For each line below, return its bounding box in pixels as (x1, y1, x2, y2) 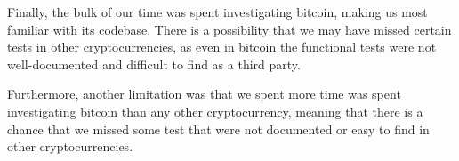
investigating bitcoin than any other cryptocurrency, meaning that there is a (7, 101, 423, 120)
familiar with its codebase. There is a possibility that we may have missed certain (7, 20, 452, 38)
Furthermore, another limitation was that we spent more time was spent (7, 85, 401, 103)
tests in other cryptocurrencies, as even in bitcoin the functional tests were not (7, 37, 437, 56)
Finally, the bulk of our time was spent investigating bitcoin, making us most (7, 3, 428, 20)
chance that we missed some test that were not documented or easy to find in (7, 119, 430, 138)
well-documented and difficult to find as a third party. (7, 54, 301, 73)
